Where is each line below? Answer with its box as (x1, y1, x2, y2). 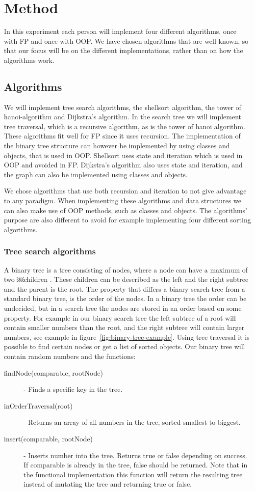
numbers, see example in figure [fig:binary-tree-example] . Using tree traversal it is (4, 331, 250, 342)
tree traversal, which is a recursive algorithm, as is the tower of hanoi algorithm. (4, 121, 245, 131)
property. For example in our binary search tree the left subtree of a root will (4, 312, 236, 323)
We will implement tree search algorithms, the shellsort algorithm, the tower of (4, 102, 241, 112)
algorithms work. (4, 55, 54, 65)
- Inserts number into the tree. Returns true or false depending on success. (24, 450, 247, 460)
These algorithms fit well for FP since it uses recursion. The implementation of (4, 131, 241, 141)
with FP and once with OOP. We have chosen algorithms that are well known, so (4, 35, 249, 46)
